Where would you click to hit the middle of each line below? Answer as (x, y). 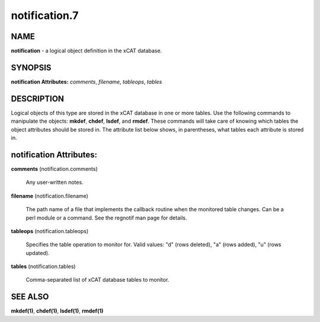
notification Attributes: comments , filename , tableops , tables (87, 82)
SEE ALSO (30, 297)
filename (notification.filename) (50, 196)
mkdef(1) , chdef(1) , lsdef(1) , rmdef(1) (57, 311)
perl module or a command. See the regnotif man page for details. (106, 218)
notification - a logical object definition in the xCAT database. (87, 51)
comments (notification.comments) (54, 168)
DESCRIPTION (38, 99)
